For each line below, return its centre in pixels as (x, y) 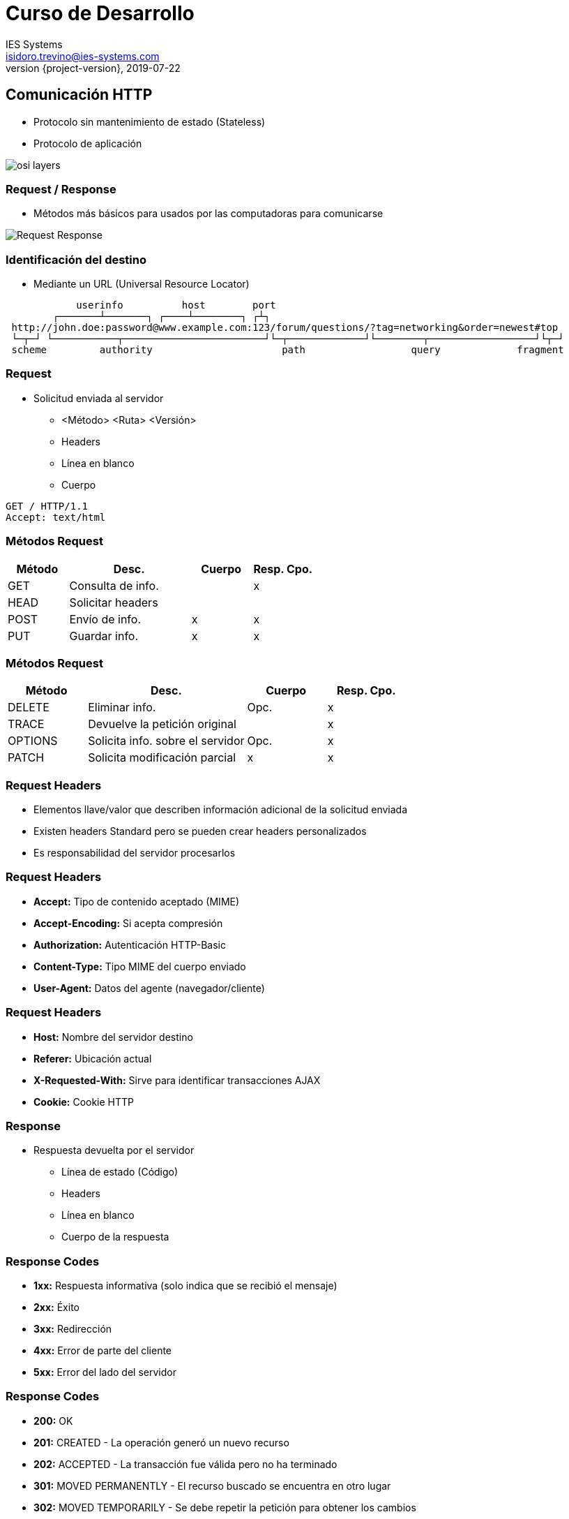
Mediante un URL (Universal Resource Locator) (142, 284)
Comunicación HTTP (79, 95)
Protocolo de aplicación (88, 143)
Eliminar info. (122, 707)
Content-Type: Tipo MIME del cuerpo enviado (140, 966)
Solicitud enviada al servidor (99, 398)
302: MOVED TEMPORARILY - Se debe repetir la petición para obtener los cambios (225, 1507)
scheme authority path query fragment (288, 350)
